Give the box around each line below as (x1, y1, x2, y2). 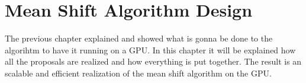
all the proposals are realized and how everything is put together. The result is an (5, 55, 302, 68)
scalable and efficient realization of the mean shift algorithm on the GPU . (5, 66, 272, 79)
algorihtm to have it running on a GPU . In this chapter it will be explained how (5, 43, 296, 56)
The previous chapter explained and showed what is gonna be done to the (5, 32, 273, 44)
